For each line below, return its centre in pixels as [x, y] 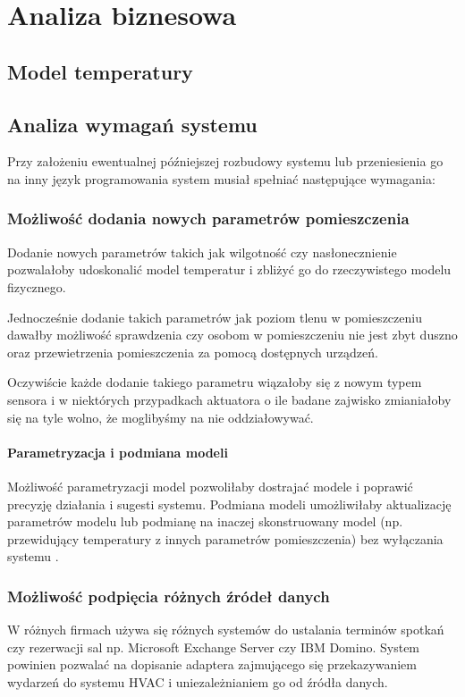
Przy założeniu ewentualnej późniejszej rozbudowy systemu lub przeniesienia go [225, 161]
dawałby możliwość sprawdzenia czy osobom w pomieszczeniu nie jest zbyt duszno [232, 335]
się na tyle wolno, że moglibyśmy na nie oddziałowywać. [161, 417]
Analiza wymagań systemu [132, 124]
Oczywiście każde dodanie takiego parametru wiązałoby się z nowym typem [215, 382]
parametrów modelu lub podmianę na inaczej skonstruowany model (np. [205, 521]
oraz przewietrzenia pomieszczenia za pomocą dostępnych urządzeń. [193, 352]
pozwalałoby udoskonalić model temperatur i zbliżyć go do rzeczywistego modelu [229, 269]
